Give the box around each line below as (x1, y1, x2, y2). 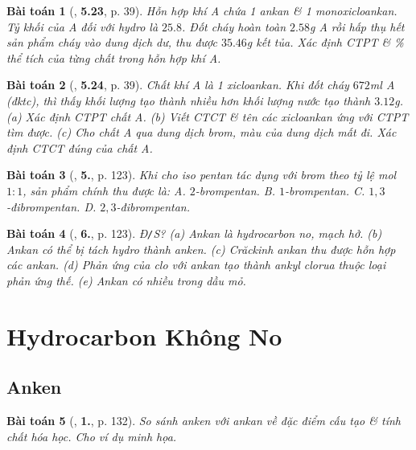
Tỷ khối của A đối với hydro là (6, 18, 159, 35)
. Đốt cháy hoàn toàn (182, 18, 286, 35)
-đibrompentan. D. (6, 198, 97, 215)
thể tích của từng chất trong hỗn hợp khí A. (6, 49, 221, 66)
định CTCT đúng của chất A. (6, 139, 153, 156)
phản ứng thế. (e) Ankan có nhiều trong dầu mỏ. (6, 272, 246, 288)
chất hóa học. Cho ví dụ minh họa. (6, 427, 177, 444)
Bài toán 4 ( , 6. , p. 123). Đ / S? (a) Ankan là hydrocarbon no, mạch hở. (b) (6, 225, 382, 242)
